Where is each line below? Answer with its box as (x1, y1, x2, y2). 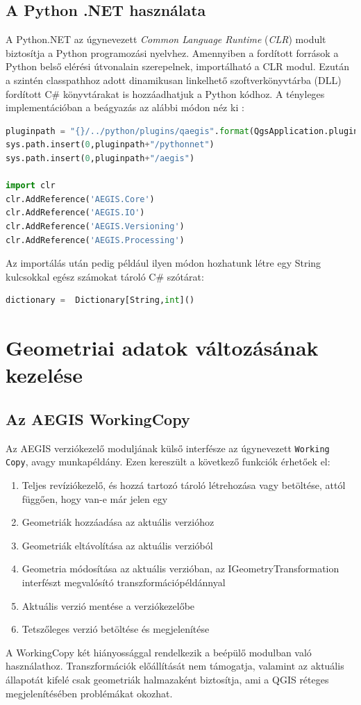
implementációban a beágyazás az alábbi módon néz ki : (6, 100, 244, 115)
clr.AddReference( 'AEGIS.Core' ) (6, 194, 155, 204)
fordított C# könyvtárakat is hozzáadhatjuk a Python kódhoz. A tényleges (6, 86, 325, 101)
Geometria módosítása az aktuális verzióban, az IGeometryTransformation (22, 561, 339, 576)
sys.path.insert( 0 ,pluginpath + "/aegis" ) (6, 153, 195, 163)
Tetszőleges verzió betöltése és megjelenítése (22, 622, 210, 636)
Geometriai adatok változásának (6, 333, 319, 362)
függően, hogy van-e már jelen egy (22, 491, 168, 506)
